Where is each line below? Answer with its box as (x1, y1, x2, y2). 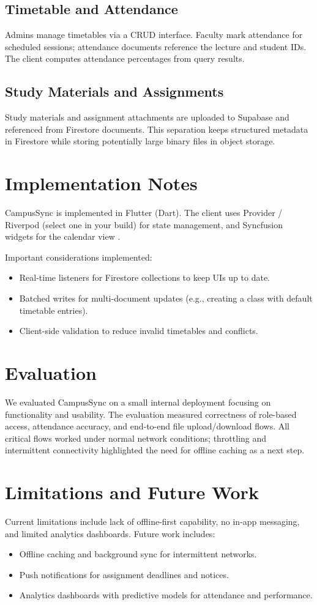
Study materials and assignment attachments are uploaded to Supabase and (5, 111, 289, 124)
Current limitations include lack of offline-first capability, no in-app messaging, (5, 515, 300, 528)
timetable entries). (19, 303, 88, 316)
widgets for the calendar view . (5, 230, 121, 243)
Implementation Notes (5, 171, 198, 196)
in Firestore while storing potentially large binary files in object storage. (5, 135, 275, 147)
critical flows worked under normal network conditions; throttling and (5, 431, 267, 444)
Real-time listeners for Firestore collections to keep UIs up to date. (19, 271, 270, 284)
